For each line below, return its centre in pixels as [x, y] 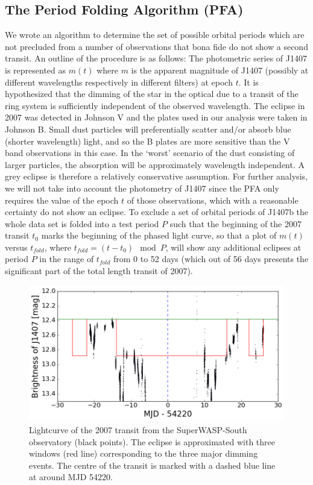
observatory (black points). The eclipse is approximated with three [152, 441]
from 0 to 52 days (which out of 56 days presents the [211, 259]
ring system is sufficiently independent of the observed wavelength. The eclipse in [155, 105]
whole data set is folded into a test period [82, 223]
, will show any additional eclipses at [233, 247]
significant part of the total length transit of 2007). [99, 271]
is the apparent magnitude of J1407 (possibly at [220, 70]
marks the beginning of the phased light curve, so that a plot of [159, 235]
